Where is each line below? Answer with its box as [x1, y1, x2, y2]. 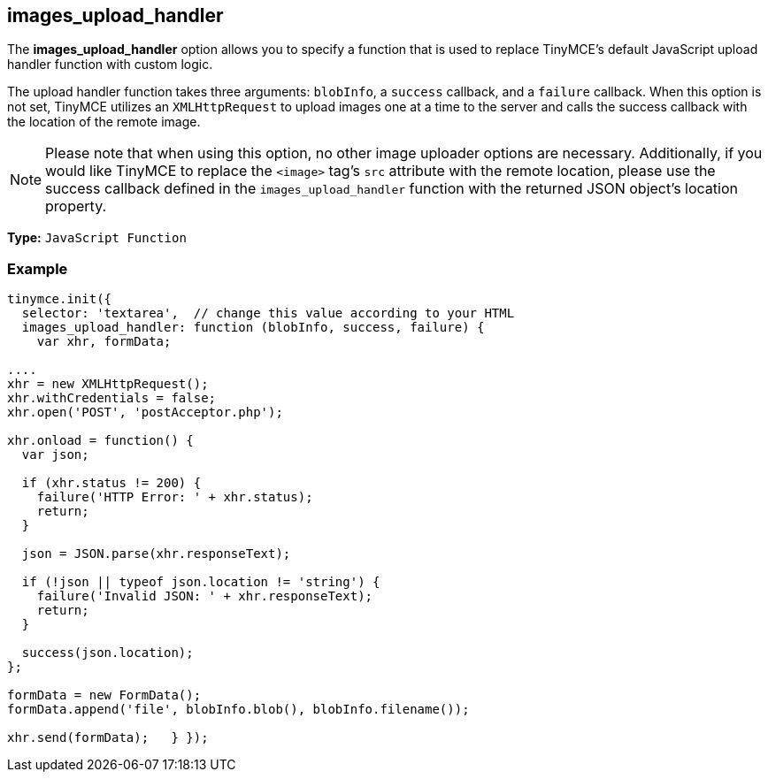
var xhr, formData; [36, 334, 172, 349]
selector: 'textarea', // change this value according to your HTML [21, 306, 515, 321]
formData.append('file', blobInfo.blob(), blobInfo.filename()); [7, 702, 470, 717]
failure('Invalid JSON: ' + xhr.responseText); [36, 589, 373, 604]
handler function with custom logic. [7, 57, 213, 73]
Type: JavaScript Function [7, 230, 187, 246]
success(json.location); [21, 645, 194, 661]
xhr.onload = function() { [7, 433, 194, 448]
